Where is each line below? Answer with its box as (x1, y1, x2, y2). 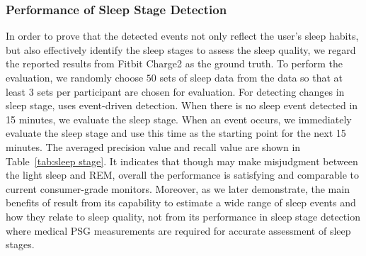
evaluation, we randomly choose (6, 70, 144, 84)
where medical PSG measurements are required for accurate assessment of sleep (6, 223, 351, 238)
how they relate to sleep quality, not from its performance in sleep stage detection (6, 208, 360, 223)
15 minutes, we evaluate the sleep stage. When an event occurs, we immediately (6, 111, 352, 126)
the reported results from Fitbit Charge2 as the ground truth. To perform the (6, 56, 343, 71)
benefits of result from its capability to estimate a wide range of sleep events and (6, 195, 356, 210)
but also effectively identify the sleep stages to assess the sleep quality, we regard (6, 42, 356, 57)
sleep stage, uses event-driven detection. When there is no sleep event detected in (6, 98, 358, 113)
